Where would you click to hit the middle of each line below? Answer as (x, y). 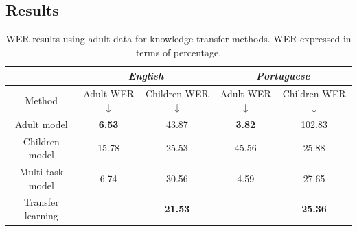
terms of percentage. (178, 52)
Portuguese (283, 76)
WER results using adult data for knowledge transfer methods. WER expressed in (178, 39)
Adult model (42, 124)
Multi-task (42, 171)
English (146, 76)
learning (41, 215)
